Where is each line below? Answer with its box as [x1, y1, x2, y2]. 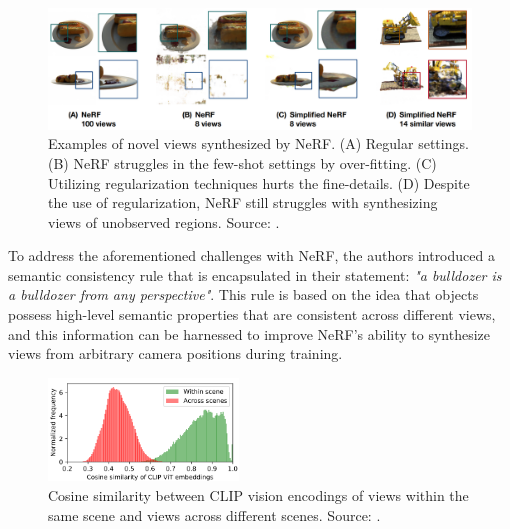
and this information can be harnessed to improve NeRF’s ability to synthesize [8, 323, 491, 344]
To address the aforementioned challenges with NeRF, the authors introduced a [8, 245, 495, 266]
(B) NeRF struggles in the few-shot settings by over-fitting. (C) [48, 152, 437, 173]
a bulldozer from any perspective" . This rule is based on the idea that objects [8, 284, 479, 305]
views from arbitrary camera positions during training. [8, 343, 343, 364]
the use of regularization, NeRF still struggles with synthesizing [48, 192, 438, 213]
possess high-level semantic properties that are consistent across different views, [8, 304, 496, 325]
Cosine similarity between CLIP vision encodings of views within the [48, 485, 469, 506]
